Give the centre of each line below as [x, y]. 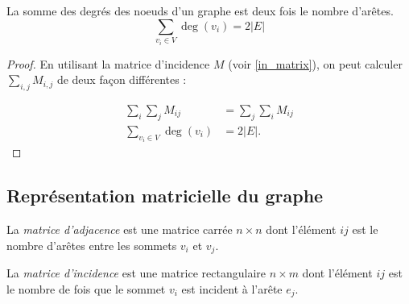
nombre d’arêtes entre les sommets [92, 245]
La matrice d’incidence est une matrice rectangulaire [136, 273]
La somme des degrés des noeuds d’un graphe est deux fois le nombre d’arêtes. [200, 10]
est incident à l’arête [232, 288]
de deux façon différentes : [122, 79]
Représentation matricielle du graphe [165, 196]
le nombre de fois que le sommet [86, 288]
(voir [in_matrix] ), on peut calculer [315, 63]
